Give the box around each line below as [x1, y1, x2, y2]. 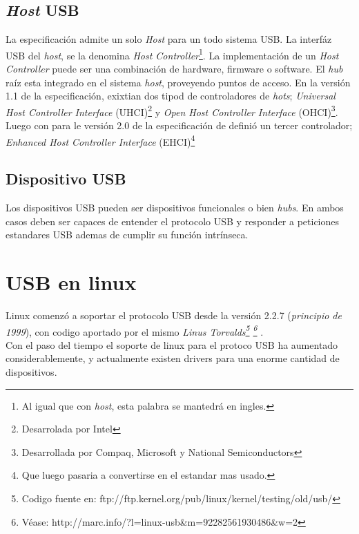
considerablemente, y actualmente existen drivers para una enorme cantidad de [6, 351, 340, 365]
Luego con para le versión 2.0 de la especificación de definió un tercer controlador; [6, 118, 353, 133]
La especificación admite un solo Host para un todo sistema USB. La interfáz [6, 32, 332, 46]
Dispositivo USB [6, 168, 126, 189]
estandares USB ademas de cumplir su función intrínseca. [6, 227, 249, 242]
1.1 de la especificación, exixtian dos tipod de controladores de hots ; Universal [6, 88, 336, 103]
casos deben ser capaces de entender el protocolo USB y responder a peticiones [6, 213, 340, 228]
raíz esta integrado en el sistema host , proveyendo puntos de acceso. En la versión [6, 75, 351, 89]
